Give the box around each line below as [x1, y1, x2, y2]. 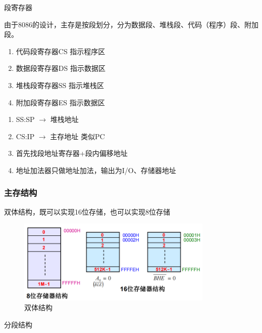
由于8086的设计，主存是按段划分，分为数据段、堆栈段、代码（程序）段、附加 [4, 19, 258, 29]
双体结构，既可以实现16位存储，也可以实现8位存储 [4, 206, 170, 217]
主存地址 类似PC [50, 131, 105, 141]
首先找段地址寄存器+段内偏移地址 [16, 148, 128, 158]
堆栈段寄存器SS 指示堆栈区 [16, 79, 104, 90]
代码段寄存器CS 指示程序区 [16, 46, 106, 56]
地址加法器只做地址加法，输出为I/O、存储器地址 [16, 164, 176, 175]
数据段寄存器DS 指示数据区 [16, 63, 106, 73]
